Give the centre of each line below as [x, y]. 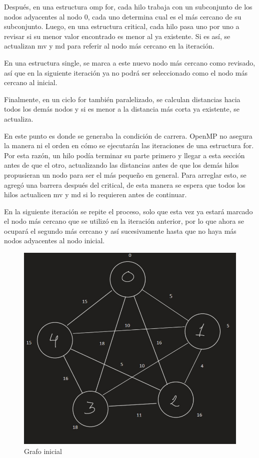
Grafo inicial [43, 451]
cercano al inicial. [31, 82]
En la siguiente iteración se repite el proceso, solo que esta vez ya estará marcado [128, 211]
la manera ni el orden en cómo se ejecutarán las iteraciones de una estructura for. [129, 145]
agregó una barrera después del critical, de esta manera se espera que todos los [125, 184]
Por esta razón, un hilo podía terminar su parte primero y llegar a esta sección [124, 155]
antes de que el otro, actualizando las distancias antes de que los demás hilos [121, 165]
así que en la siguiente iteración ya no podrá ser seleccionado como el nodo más [126, 72]
